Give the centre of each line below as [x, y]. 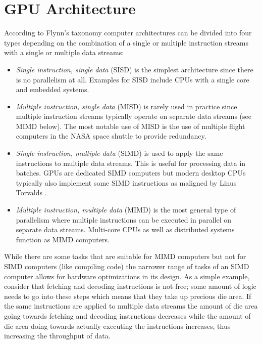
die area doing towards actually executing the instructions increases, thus [117, 326]
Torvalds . [31, 192]
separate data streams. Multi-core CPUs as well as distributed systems [125, 229]
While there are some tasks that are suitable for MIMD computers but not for [125, 256]
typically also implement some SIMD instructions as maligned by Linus [126, 182]
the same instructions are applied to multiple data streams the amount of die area [131, 306]
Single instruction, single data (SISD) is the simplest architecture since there [135, 69]
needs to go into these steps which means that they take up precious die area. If [128, 296]
